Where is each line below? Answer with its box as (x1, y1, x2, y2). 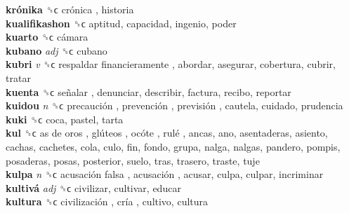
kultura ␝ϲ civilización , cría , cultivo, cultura (6, 194, 209, 209)
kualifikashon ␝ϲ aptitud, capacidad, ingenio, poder (6, 15, 237, 30)
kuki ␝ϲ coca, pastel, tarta (6, 111, 124, 126)
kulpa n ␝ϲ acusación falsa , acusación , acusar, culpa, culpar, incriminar (6, 167, 324, 181)
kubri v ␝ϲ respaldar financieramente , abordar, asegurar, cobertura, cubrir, (6, 57, 336, 71)
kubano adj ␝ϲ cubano (6, 43, 107, 57)
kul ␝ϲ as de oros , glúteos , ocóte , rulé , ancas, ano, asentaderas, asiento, (6, 125, 328, 140)
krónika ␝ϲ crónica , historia (6, 2, 134, 16)
